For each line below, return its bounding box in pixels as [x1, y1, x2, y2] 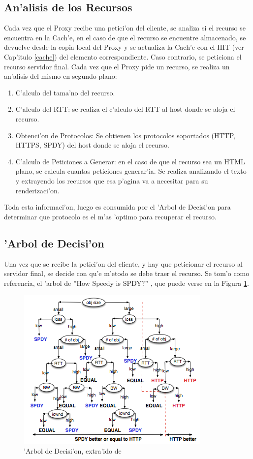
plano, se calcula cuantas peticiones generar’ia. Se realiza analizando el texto [15, 166, 247, 176]
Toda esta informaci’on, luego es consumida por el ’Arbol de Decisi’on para [4, 202, 231, 212]
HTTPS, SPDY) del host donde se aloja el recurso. [15, 140, 169, 150]
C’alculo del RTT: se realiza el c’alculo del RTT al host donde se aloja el [15, 104, 235, 114]
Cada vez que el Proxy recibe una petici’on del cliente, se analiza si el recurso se [4, 23, 246, 33]
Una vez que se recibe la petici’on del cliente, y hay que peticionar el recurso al [4, 258, 243, 269]
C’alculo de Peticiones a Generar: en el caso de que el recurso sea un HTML [15, 156, 245, 166]
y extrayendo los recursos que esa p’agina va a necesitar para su [15, 175, 208, 185]
